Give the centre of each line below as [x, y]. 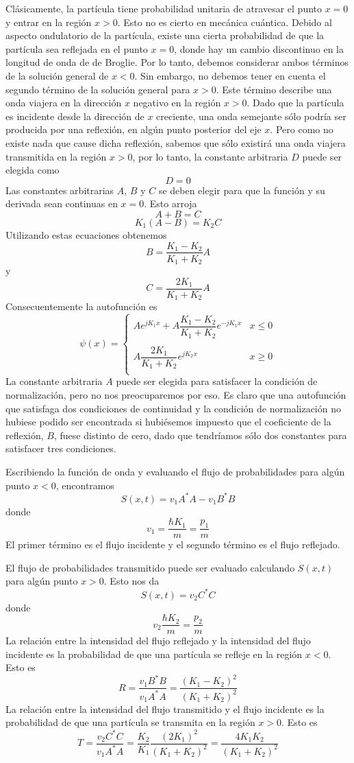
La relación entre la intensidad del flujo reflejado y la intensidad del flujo [158, 641]
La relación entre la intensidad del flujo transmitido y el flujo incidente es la [165, 708]
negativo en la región [177, 103]
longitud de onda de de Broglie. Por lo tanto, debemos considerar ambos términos [177, 62]
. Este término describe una [274, 89]
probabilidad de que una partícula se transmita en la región [130, 722]
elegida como [33, 170]
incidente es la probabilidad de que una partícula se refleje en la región [154, 654]
